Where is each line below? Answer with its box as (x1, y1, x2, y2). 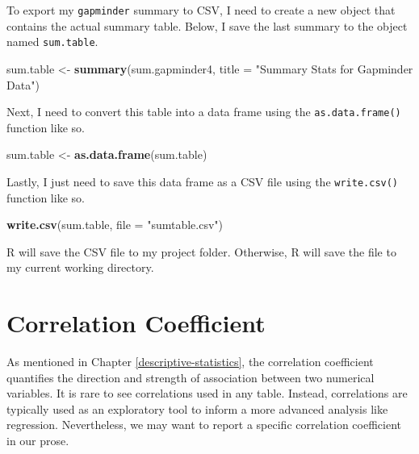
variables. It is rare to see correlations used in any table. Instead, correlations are (6, 385, 408, 402)
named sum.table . (6, 33, 98, 50)
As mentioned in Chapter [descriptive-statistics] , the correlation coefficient (6, 353, 374, 370)
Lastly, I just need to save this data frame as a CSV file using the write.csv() (6, 173, 399, 190)
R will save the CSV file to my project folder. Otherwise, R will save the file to (6, 243, 396, 260)
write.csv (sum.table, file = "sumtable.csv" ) (6, 216, 224, 233)
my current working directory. (6, 259, 154, 276)
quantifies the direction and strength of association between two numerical (6, 369, 375, 385)
